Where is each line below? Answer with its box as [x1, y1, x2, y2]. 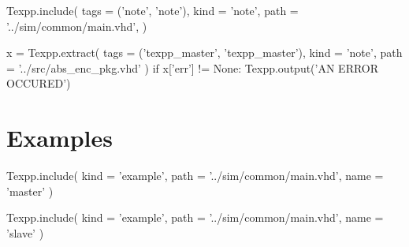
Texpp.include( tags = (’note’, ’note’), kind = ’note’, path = [6, 2, 299, 18]
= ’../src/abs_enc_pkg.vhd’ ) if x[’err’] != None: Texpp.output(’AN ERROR [6, 59, 379, 76]
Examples [6, 122, 113, 154]
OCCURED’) [6, 75, 71, 92]
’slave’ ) [6, 224, 44, 241]
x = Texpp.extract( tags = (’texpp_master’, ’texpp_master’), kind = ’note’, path [6, 44, 403, 61]
